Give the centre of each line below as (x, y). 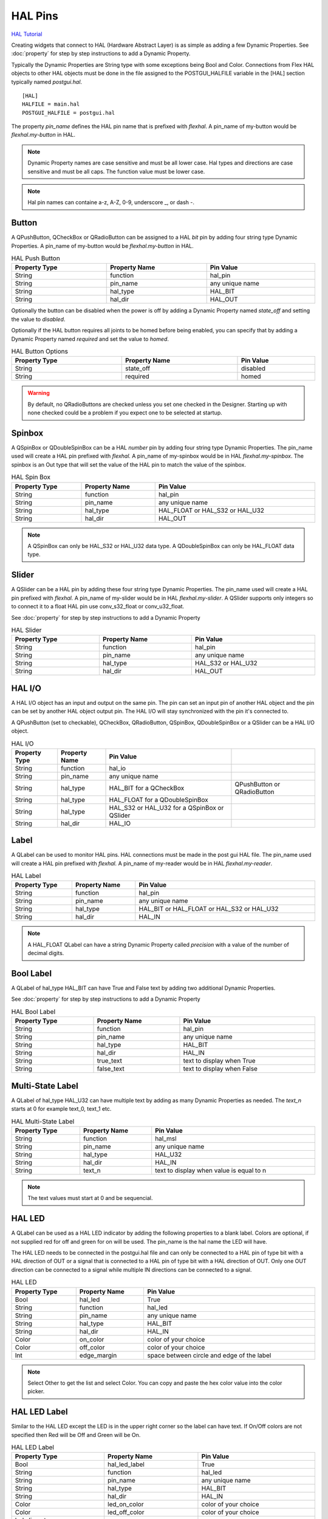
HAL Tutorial (27, 34)
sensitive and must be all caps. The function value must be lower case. (116, 171)
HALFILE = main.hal (51, 104)
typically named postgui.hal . (46, 81)
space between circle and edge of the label (209, 1355)
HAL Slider (26, 630)
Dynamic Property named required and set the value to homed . (90, 339)
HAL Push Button (36, 258)
